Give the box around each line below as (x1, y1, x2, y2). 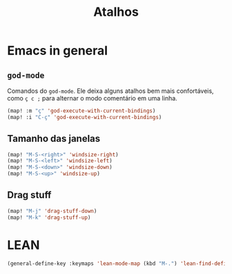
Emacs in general (7, 43, 108, 59)
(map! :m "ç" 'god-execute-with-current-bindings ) (7, 107, 156, 114)
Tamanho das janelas (7, 133, 101, 145)
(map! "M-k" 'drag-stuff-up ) (7, 214, 91, 221)
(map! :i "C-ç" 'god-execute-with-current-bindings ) (7, 114, 162, 120)
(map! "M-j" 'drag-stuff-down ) (7, 207, 97, 214)
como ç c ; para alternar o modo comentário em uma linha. (7, 94, 177, 102)
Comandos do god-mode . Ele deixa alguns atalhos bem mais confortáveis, (7, 87, 214, 95)
